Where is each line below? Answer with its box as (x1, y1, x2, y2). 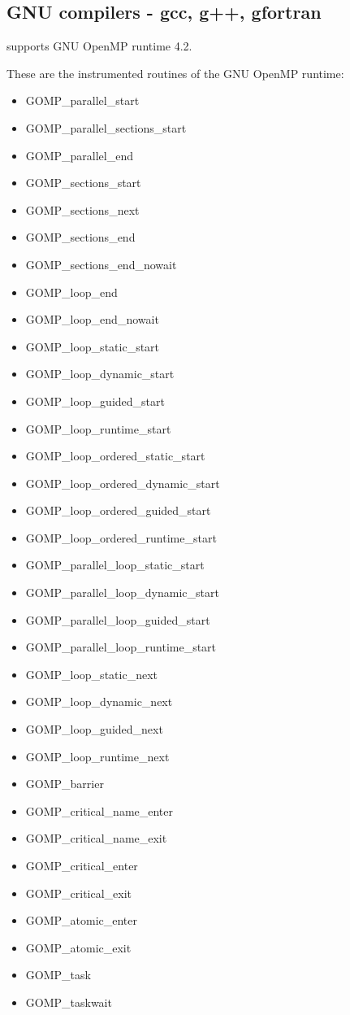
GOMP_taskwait (25, 993, 112, 1010)
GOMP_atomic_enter (25, 912, 138, 929)
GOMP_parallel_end (25, 146, 133, 163)
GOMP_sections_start (25, 174, 141, 191)
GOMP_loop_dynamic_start (25, 365, 175, 382)
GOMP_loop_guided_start (25, 392, 165, 409)
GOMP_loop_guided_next (25, 721, 163, 738)
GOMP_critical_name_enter (25, 802, 174, 819)
